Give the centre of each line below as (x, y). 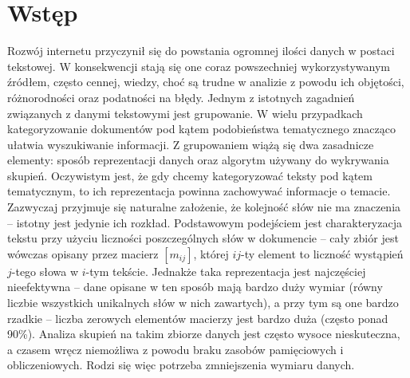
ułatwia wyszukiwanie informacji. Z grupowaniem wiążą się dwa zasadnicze (191, 144)
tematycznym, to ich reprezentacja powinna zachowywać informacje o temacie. (199, 191)
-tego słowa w (45, 271)
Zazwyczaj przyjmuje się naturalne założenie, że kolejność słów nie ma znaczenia (204, 207)
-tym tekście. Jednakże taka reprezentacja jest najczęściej (226, 271)
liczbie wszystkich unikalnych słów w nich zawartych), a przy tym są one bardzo (203, 303)
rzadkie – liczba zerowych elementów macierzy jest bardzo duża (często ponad (198, 318)
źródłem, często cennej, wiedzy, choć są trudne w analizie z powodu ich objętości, (206, 82)
